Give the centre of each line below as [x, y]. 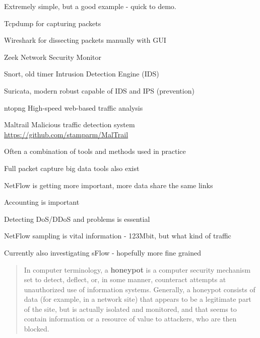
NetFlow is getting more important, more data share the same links [109, 185]
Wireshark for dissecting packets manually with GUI [85, 40]
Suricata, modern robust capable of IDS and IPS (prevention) [99, 90]
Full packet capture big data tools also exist [72, 168]
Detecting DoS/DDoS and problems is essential [77, 219]
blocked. [37, 329]
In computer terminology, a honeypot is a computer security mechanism [137, 269]
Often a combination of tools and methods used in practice [95, 151]
